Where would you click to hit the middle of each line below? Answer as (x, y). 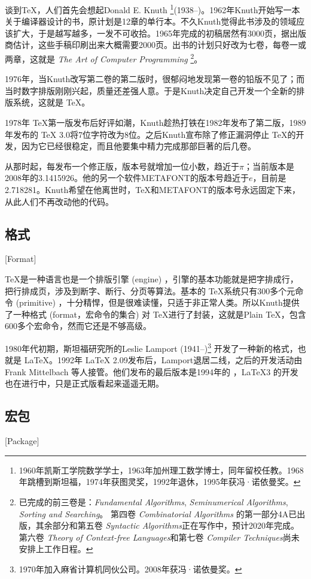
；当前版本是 (269, 166)
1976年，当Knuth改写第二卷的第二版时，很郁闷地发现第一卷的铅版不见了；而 (155, 79)
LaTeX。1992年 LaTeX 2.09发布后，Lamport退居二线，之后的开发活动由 (163, 360)
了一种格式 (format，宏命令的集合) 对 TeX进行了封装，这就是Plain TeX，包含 (155, 314)
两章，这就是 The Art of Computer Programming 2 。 (104, 58)
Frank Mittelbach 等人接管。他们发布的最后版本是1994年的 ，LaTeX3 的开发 (152, 371)
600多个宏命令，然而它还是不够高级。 (78, 326)
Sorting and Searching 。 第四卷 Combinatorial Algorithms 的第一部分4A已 (158, 513)
